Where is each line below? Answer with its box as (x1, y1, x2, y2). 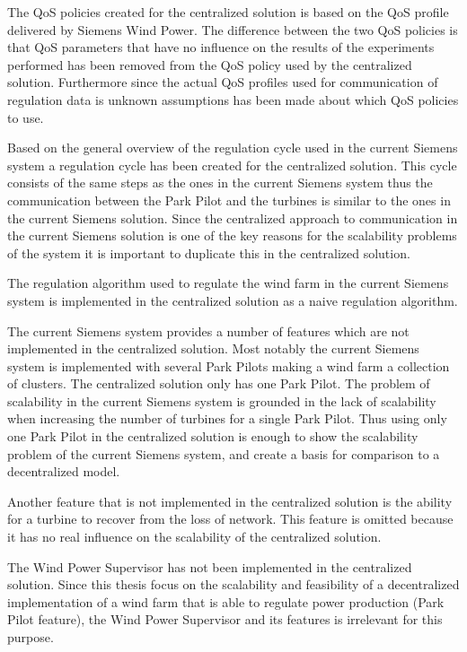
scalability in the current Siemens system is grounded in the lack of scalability (7, 391, 436, 410)
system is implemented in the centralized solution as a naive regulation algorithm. (7, 291, 458, 309)
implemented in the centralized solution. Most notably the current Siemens (7, 339, 419, 358)
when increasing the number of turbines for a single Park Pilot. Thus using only (7, 409, 447, 428)
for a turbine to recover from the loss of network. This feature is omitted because (7, 509, 454, 528)
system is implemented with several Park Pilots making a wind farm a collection (7, 356, 450, 375)
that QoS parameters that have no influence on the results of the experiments (7, 38, 435, 57)
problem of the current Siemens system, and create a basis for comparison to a (7, 444, 440, 463)
